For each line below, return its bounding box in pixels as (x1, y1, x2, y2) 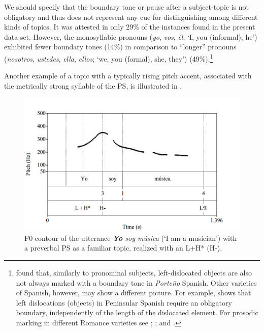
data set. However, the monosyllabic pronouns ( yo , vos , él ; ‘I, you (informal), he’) (4, 31, 257, 42)
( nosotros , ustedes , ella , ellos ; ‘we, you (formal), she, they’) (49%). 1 (4, 51, 213, 64)
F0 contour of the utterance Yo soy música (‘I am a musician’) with (24, 232, 237, 243)
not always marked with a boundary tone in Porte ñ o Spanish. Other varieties (16, 277, 257, 288)
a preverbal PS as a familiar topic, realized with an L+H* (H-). (24, 242, 222, 253)
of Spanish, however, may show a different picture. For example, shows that (16, 287, 251, 298)
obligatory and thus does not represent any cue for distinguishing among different (4, 11, 258, 22)
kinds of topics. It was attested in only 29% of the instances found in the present (4, 21, 255, 32)
